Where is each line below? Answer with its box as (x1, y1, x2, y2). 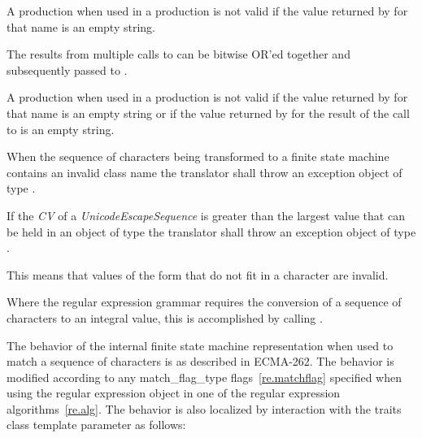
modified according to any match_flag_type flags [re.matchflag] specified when (7, 368, 402, 385)
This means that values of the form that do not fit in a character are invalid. (7, 266, 389, 283)
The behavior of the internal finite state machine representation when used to (7, 336, 394, 353)
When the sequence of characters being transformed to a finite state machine (7, 148, 389, 165)
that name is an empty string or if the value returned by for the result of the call (7, 104, 410, 121)
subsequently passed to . (7, 61, 128, 78)
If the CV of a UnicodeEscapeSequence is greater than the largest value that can (7, 206, 405, 223)
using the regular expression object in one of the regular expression (7, 384, 341, 401)
